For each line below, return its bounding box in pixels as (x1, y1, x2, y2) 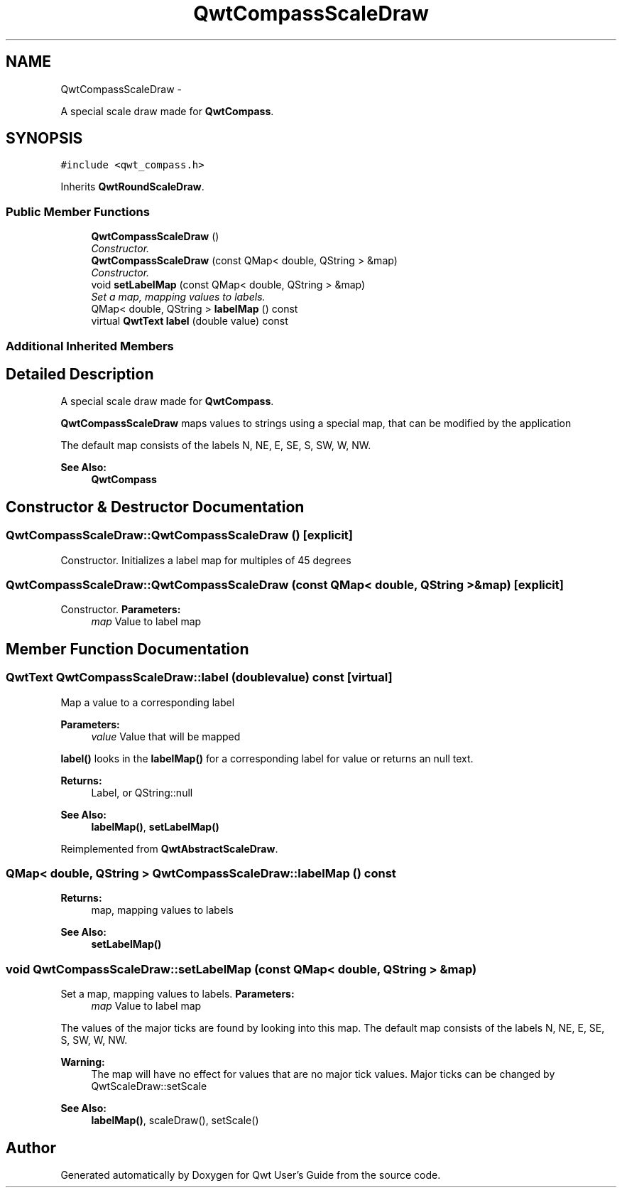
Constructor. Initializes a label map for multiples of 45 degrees (60, 554, 351, 566)
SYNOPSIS (6, 129, 83, 148)
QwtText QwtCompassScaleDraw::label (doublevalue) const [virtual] (6, 670, 393, 685)
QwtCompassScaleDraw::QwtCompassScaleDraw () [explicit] (6, 528, 353, 543)
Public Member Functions (6, 204, 150, 219)
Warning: (60, 1056, 105, 1069)
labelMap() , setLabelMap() (91, 820, 219, 833)
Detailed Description (6, 365, 154, 383)
